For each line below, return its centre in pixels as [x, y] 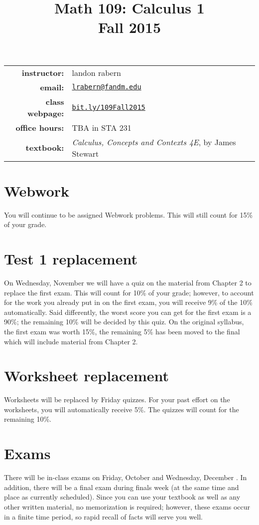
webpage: [46, 113]
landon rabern [96, 72]
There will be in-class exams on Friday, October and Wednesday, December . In [126, 477]
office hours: [40, 127]
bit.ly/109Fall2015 [109, 107]
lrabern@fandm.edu [107, 87]
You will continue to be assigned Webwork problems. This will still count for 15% [129, 214]
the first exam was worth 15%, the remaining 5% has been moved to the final [122, 331]
